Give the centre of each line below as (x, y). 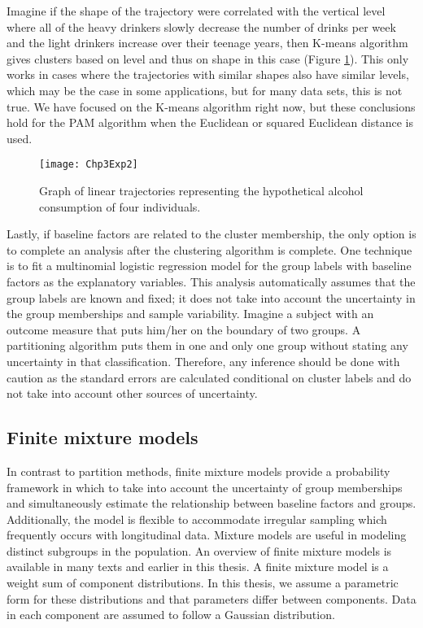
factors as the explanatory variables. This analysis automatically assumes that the (211, 281)
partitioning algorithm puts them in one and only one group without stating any (207, 345)
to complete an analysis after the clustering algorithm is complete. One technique (209, 249)
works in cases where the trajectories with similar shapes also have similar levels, (208, 74)
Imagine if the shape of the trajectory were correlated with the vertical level (196, 11)
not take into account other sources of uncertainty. (132, 393)
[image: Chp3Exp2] (89, 165)
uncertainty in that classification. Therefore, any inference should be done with (203, 361)
